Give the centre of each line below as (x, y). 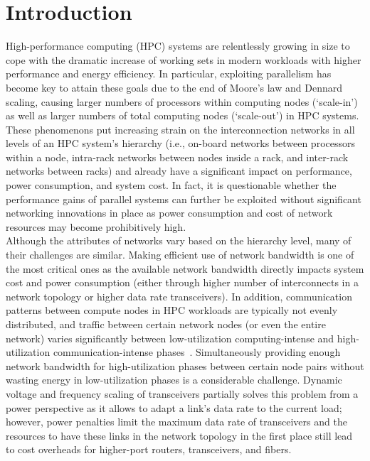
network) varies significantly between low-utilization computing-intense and (170, 338)
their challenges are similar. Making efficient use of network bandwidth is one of (180, 255)
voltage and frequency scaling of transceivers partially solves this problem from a (182, 393)
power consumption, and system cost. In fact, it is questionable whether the (171, 185)
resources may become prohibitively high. (96, 226)
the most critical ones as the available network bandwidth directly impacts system (185, 268)
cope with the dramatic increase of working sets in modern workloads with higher (184, 59)
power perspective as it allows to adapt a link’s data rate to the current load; (174, 407)
